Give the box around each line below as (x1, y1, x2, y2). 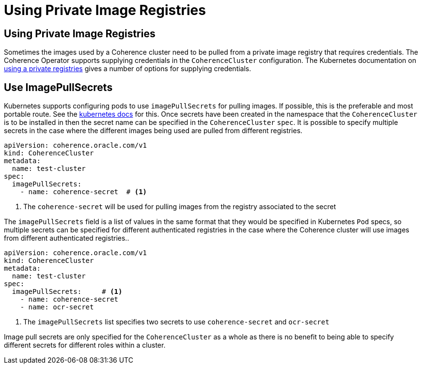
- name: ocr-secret (20, 303, 94, 311)
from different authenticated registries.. (4, 234, 129, 243)
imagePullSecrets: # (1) (12, 288, 123, 296)
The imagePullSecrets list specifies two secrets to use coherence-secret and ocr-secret (23, 318, 329, 326)
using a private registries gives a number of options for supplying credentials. (4, 64, 251, 73)
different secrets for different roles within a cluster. (4, 341, 166, 350)
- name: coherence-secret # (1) (20, 188, 147, 196)
